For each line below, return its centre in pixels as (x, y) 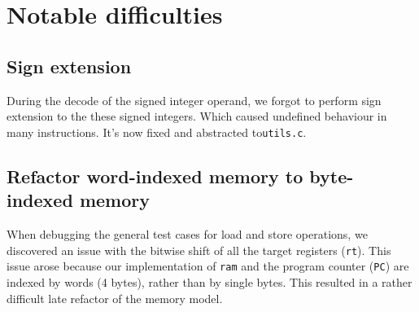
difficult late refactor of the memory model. (115, 298)
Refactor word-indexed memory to (155, 176)
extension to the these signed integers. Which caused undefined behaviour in (197, 116)
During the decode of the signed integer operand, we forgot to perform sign (194, 100)
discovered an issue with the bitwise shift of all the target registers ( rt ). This (199, 250)
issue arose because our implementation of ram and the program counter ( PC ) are (208, 266)
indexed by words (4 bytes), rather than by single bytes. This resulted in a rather (209, 281)
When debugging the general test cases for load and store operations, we (187, 234)
